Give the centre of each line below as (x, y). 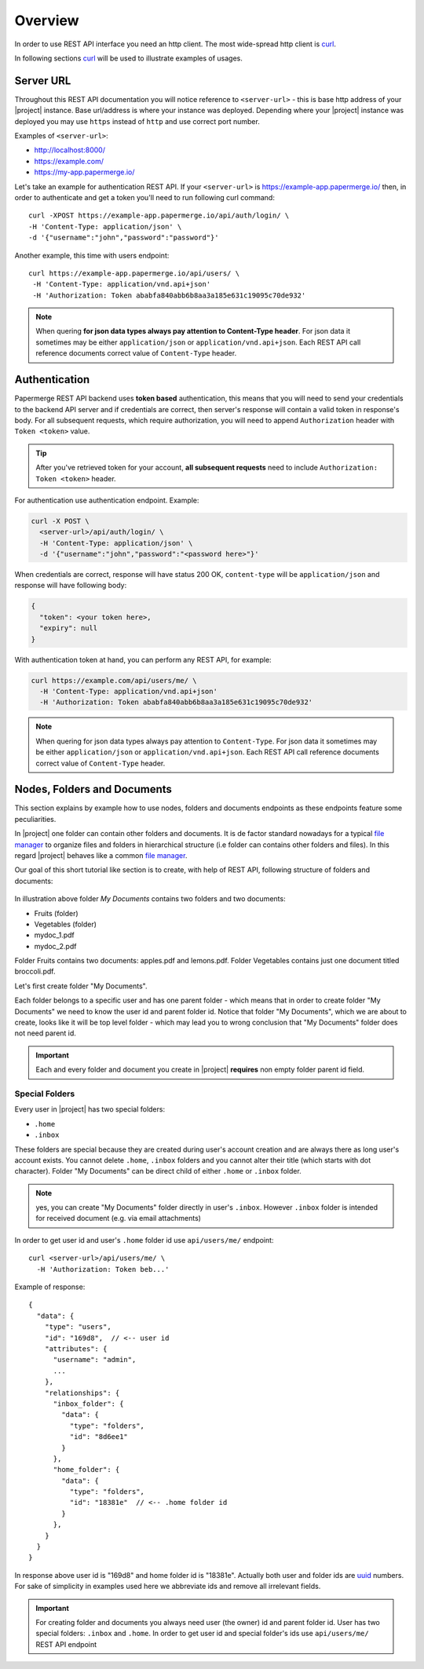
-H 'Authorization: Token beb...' (103, 1269)
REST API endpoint (66, 1644)
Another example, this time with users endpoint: (92, 255)
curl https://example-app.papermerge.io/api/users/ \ (134, 273)
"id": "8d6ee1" (99, 1437)
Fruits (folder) (56, 913)
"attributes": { (76, 1349)
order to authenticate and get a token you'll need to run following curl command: (144, 197)
